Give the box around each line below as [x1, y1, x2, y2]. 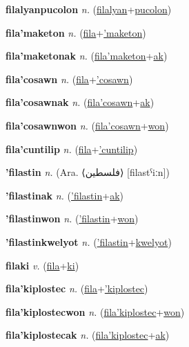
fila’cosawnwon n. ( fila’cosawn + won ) [6, 118, 169, 132]
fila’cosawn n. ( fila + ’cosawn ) [6, 71, 133, 86]
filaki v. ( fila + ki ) [6, 258, 79, 272]
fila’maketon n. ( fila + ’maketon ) [6, 25, 146, 39]
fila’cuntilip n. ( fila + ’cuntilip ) [6, 141, 138, 156]
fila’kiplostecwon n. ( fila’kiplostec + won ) [6, 304, 185, 319]
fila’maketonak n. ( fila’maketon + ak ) [6, 48, 168, 63]
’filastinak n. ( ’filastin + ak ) [6, 188, 123, 202]
